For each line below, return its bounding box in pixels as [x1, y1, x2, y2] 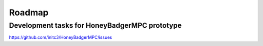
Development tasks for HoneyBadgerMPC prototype [9, 21, 182, 30]
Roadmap [9, 7, 49, 18]
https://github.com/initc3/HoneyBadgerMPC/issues [9, 34, 112, 40]
